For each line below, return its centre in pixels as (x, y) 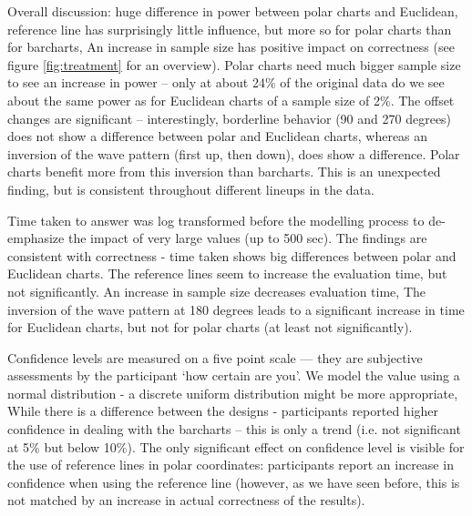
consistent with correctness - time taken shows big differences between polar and (232, 255)
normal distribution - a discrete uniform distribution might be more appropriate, (233, 393)
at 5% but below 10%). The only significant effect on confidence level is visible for (236, 446)
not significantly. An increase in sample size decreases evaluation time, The (216, 291)
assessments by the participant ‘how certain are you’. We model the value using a (234, 375)
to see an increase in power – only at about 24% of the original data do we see (226, 82)
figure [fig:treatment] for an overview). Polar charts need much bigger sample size (234, 64)
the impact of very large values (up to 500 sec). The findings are (247, 238)
